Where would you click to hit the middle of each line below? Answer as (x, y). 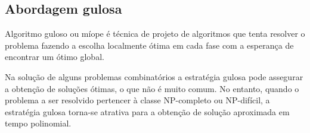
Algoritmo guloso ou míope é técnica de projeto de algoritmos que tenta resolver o (155, 34)
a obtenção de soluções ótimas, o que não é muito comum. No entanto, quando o (152, 88)
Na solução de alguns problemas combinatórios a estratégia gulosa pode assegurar (154, 76)
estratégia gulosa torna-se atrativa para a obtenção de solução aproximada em (147, 111)
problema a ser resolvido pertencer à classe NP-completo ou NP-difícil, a (137, 100)
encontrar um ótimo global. (55, 57)
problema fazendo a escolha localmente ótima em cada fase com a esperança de (149, 45)
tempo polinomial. (38, 123)
